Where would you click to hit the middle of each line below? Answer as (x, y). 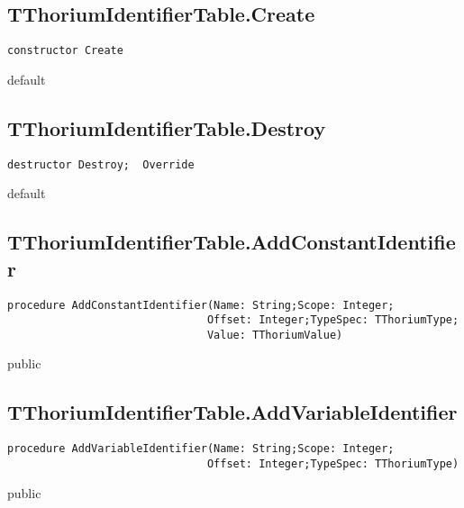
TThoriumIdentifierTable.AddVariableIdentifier (232, 412)
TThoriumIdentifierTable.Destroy (167, 127)
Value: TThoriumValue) (275, 335)
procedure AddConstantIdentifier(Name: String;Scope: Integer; (201, 305)
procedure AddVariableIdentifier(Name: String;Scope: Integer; (201, 449)
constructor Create (65, 51)
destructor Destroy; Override (101, 164)
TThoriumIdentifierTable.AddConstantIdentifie (232, 242)
